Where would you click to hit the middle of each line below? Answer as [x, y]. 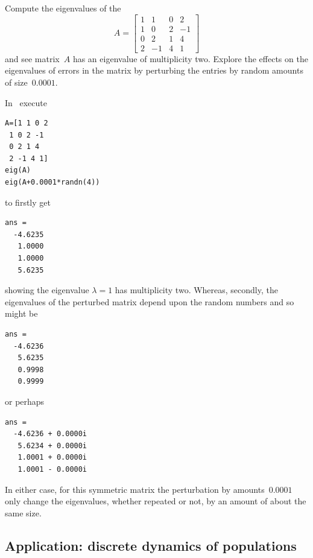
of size [16, 82]
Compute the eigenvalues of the [63, 8]
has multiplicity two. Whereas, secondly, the [196, 290]
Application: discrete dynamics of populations [151, 545]
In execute [26, 102]
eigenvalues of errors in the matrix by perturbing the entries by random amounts [154, 70]
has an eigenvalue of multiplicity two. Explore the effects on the [190, 58]
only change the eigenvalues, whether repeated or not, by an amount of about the [156, 501]
